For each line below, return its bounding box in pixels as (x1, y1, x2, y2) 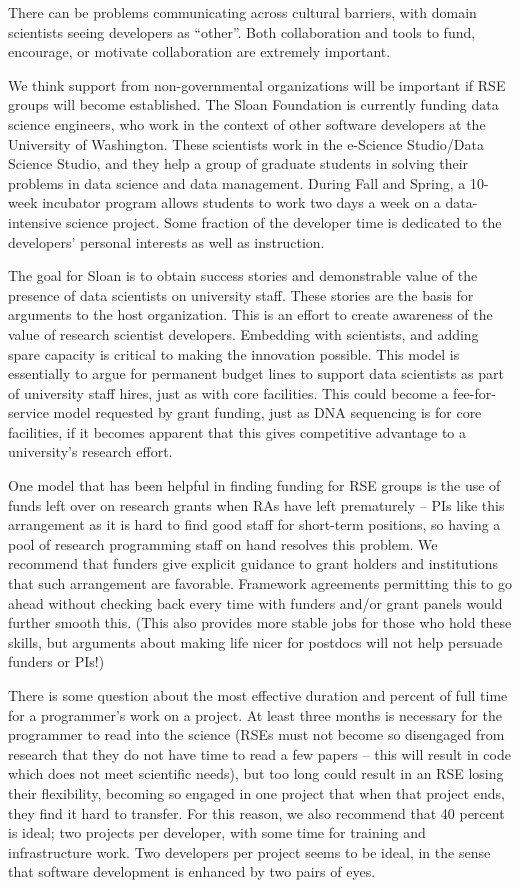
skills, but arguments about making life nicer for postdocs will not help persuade (8, 631, 503, 652)
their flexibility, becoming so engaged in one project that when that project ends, (8, 782, 505, 803)
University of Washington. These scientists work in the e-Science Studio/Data (8, 133, 484, 154)
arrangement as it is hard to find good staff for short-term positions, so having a (8, 514, 501, 535)
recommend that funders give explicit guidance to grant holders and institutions (8, 553, 499, 574)
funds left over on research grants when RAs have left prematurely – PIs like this (8, 494, 505, 515)
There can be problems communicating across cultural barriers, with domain (8, 2, 477, 22)
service (8, 402, 49, 423)
